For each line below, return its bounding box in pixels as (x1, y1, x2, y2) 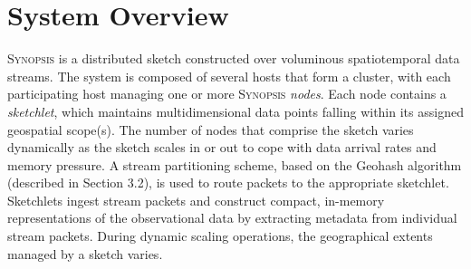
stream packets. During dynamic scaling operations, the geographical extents (7, 226, 433, 245)
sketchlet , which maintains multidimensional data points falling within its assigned (7, 101, 464, 120)
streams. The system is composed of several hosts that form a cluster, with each (7, 66, 451, 85)
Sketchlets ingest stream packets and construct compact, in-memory (7, 190, 385, 209)
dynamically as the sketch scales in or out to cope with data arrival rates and (7, 138, 437, 157)
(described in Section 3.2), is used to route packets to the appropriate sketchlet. (7, 173, 449, 192)
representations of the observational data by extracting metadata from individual (7, 208, 457, 227)
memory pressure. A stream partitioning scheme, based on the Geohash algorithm (7, 155, 462, 174)
